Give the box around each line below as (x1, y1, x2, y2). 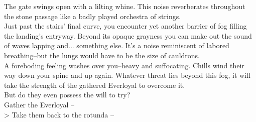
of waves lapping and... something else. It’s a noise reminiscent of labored (4, 40, 229, 51)
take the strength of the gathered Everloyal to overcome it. (4, 79, 185, 90)
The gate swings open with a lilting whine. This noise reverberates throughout (4, 1, 245, 11)
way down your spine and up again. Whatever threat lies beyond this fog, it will (4, 70, 250, 80)
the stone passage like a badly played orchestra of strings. (4, 11, 181, 21)
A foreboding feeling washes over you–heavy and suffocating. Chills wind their (4, 60, 244, 70)
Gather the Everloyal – (4, 99, 74, 109)
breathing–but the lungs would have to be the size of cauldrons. (4, 50, 200, 60)
